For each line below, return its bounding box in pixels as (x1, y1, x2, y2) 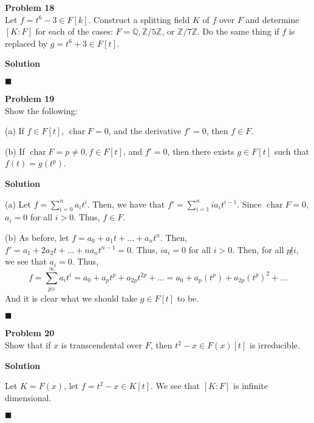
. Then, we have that (87, 197, 165, 210)
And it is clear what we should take (5, 291, 137, 304)
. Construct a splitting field (88, 13, 190, 25)
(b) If (5, 144, 25, 157)
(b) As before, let (5, 231, 69, 243)
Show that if (5, 339, 51, 351)
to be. (177, 291, 199, 304)
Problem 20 (5, 327, 55, 339)
